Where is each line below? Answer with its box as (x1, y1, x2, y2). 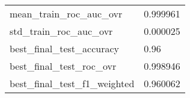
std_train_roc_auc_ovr (10, 24, 113, 38)
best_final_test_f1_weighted (10, 76, 135, 90)
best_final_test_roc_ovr (10, 59, 117, 73)
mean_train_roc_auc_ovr (10, 7, 123, 20)
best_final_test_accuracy (10, 41, 120, 55)
